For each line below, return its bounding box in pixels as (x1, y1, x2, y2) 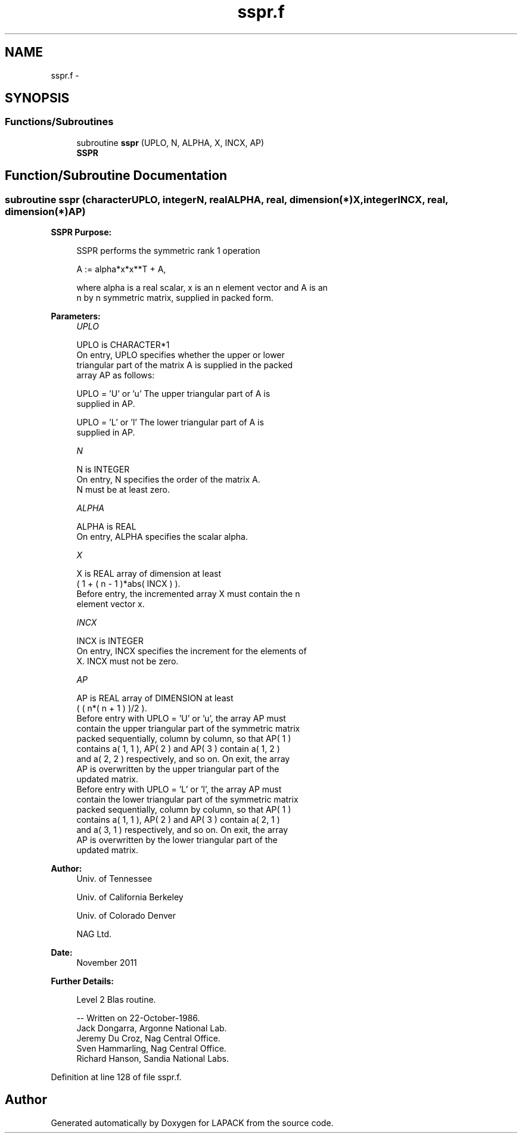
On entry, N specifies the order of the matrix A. (76, 474, 260, 485)
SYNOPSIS (5, 91, 70, 106)
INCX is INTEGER (76, 636, 144, 646)
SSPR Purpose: (51, 227, 112, 238)
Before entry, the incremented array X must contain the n (76, 589, 300, 599)
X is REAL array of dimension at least (76, 568, 222, 579)
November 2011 (76, 957, 137, 968)
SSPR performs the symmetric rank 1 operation (76, 245, 260, 256)
